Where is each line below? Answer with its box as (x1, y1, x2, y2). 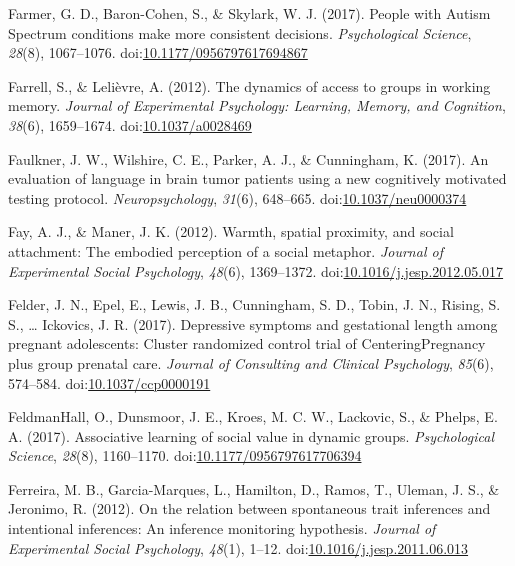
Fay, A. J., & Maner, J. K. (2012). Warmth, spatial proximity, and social (8, 221, 454, 242)
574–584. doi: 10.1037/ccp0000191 (8, 372, 211, 393)
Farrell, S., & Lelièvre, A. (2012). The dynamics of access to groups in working (8, 75, 491, 96)
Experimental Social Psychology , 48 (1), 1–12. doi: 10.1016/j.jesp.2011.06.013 (8, 537, 469, 558)
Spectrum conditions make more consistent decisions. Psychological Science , (8, 22, 472, 43)
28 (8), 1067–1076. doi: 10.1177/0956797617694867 (8, 42, 308, 63)
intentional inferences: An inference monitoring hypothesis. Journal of (8, 518, 436, 539)
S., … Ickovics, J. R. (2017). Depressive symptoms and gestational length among (8, 313, 498, 334)
